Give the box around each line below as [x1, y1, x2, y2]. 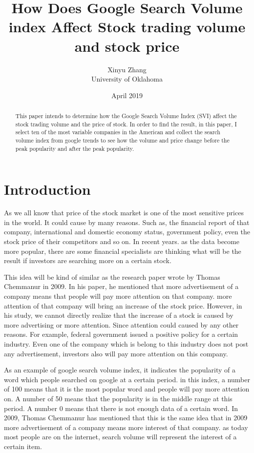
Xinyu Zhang [107, 64, 147, 74]
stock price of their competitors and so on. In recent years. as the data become [4, 236, 239, 247]
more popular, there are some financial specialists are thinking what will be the [4, 246, 241, 256]
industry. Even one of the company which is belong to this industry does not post [4, 339, 249, 349]
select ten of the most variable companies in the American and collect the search [15, 128, 220, 136]
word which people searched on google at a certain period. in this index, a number [4, 374, 250, 384]
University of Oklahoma [91, 74, 163, 84]
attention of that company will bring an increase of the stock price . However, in [4, 300, 242, 310]
